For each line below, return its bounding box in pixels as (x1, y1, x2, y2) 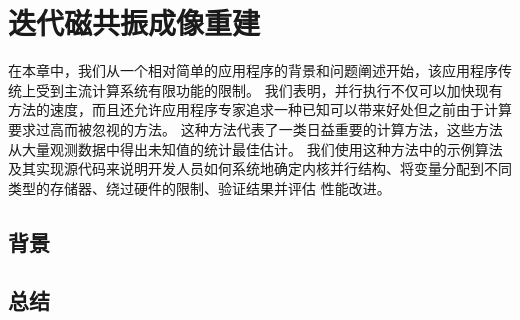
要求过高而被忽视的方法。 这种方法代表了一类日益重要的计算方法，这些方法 (8, 118, 503, 139)
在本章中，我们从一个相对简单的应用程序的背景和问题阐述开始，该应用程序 (8, 60, 498, 81)
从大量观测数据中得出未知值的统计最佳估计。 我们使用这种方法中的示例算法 (8, 138, 503, 159)
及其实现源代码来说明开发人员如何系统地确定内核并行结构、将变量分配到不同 (8, 158, 512, 179)
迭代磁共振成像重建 (8, 2, 261, 43)
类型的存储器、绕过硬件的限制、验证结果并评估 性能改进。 (8, 177, 391, 198)
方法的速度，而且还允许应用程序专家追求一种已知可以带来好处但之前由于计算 (8, 99, 512, 120)
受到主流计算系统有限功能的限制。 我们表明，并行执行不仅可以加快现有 (35, 79, 503, 100)
